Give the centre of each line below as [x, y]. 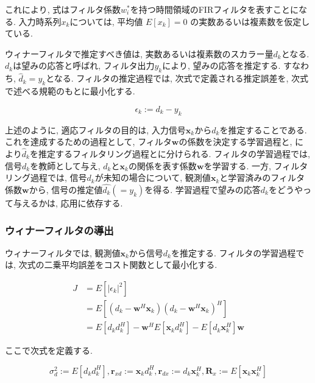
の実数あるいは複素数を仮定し [250, 21]
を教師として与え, [65, 165]
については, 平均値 [106, 21]
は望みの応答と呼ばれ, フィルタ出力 [84, 65]
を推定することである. [263, 129]
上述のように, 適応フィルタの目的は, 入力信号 [95, 129]
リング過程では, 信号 [46, 177]
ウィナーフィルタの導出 [59, 230]
